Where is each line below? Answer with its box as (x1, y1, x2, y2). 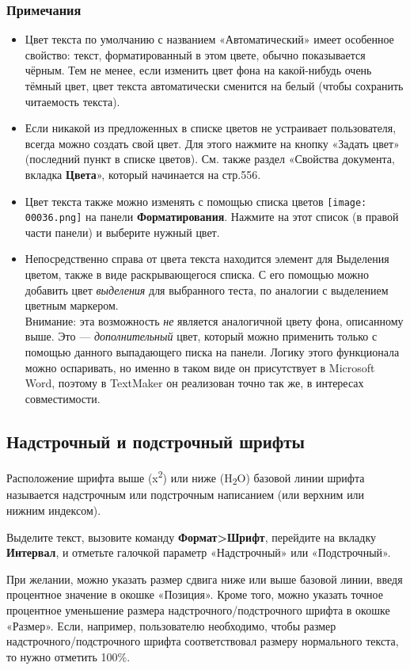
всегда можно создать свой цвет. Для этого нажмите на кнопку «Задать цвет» (25, 135, 400, 151)
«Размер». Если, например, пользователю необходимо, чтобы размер (6, 617, 336, 634)
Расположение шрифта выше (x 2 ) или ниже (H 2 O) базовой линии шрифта (6, 466, 365, 488)
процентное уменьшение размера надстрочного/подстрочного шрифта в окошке (6, 601, 390, 618)
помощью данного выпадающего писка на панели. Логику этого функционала (25, 344, 400, 360)
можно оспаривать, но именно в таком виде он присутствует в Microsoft (25, 359, 375, 375)
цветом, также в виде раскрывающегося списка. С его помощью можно (25, 266, 370, 283)
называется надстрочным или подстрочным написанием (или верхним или (6, 486, 365, 503)
